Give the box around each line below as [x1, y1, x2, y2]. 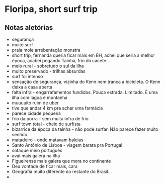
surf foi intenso [11, 74, 43, 79]
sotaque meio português [11, 148, 63, 153]
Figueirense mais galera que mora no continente [11, 158, 111, 164]
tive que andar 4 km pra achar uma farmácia [11, 105, 103, 111]
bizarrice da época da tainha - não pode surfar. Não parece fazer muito [11, 126, 159, 132]
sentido [11, 132, 28, 137]
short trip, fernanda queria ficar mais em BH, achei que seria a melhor [11, 52, 155, 58]
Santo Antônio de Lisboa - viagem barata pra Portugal [11, 142, 123, 148]
